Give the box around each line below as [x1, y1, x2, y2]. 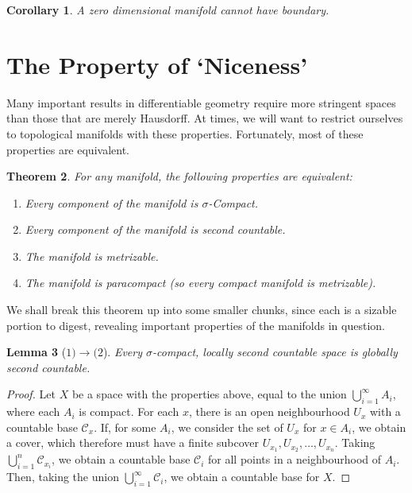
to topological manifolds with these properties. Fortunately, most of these [6, 125, 364, 142]
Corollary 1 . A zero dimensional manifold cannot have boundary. [6, 2, 329, 17]
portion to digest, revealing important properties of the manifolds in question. [6, 316, 385, 333]
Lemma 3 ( [6, 344, 67, 360]
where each [6, 403, 60, 420]
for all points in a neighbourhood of [208, 451, 382, 468]
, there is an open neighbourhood [188, 403, 350, 420]
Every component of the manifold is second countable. [25, 221, 286, 238]
